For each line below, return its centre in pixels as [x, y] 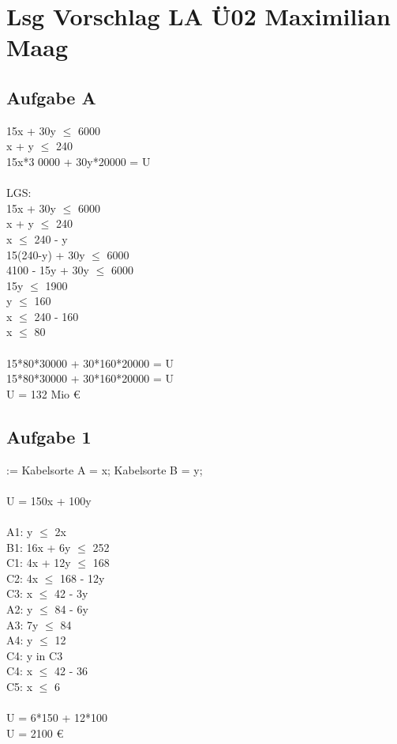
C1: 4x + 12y [39, 563]
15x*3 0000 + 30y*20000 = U [79, 161]
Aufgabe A [51, 97]
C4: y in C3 [35, 655]
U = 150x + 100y [49, 500]
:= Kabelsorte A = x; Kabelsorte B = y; [105, 469]
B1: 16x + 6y [39, 547]
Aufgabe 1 [49, 436]
